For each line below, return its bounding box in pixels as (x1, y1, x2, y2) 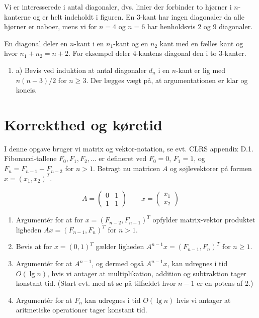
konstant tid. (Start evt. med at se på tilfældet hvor (16, 278, 176, 288)
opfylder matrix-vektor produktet (152, 214, 255, 225)
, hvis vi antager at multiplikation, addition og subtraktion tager (47, 268, 246, 278)
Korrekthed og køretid (4, 114, 163, 134)
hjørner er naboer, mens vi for (4, 21, 97, 32)
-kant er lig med (176, 64, 226, 75)
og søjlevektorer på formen (170, 163, 252, 174)
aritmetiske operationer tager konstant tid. (16, 304, 147, 315)
